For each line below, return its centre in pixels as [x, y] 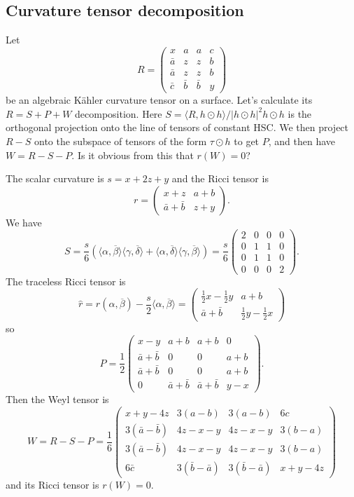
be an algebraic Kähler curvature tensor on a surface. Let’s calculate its [159, 100]
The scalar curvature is [55, 178]
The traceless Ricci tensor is [66, 281]
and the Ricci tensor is [220, 178]
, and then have [302, 141]
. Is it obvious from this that [133, 155]
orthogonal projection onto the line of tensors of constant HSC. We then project [177, 127]
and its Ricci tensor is [52, 484]
